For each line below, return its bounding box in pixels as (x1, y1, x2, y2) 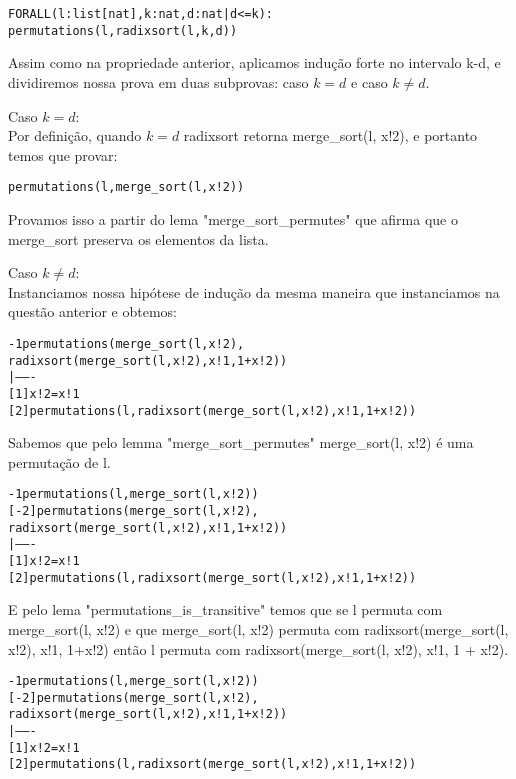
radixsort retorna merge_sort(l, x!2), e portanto (183, 125, 478, 146)
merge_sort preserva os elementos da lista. (8, 228, 269, 249)
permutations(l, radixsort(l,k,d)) (8, 23, 238, 38)
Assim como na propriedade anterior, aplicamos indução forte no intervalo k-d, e (8, 52, 501, 73)
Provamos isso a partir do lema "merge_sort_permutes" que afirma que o (8, 208, 458, 229)
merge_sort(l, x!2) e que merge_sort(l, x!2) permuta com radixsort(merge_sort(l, (8, 618, 509, 639)
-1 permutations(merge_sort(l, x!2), (8, 336, 245, 351)
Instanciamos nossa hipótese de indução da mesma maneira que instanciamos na (8, 281, 500, 302)
